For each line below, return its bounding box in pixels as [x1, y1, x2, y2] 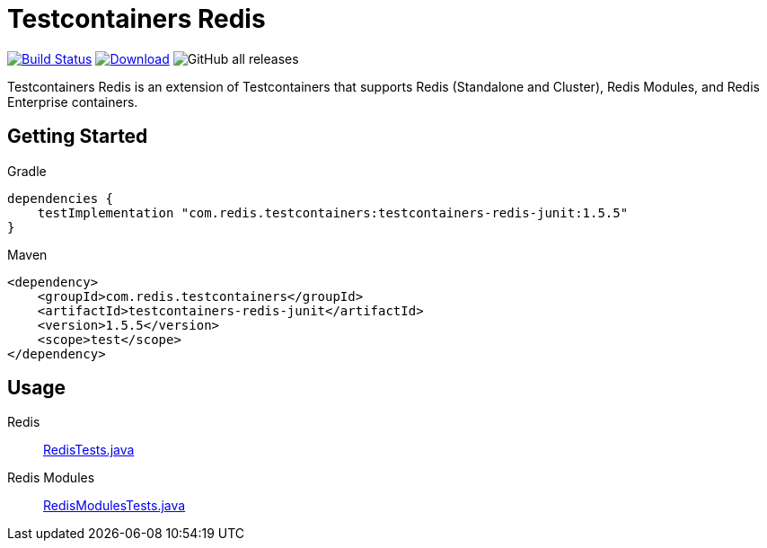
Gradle [7, 163, 47, 179]
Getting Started [7, 125, 148, 148]
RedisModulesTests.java [43, 498, 186, 514]
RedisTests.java [43, 442, 135, 458]
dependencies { [7, 190, 114, 206]
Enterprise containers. [7, 93, 138, 110]
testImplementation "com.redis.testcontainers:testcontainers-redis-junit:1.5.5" [37, 205, 629, 220]
